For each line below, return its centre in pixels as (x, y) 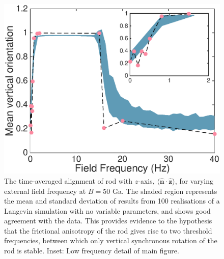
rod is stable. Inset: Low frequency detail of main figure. (92, 251)
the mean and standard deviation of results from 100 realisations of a (112, 201)
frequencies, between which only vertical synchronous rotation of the (111, 240)
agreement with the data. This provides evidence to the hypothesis (108, 221)
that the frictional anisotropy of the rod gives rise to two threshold (108, 230)
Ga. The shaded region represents (165, 191)
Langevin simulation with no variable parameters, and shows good (107, 210)
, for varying (194, 180)
